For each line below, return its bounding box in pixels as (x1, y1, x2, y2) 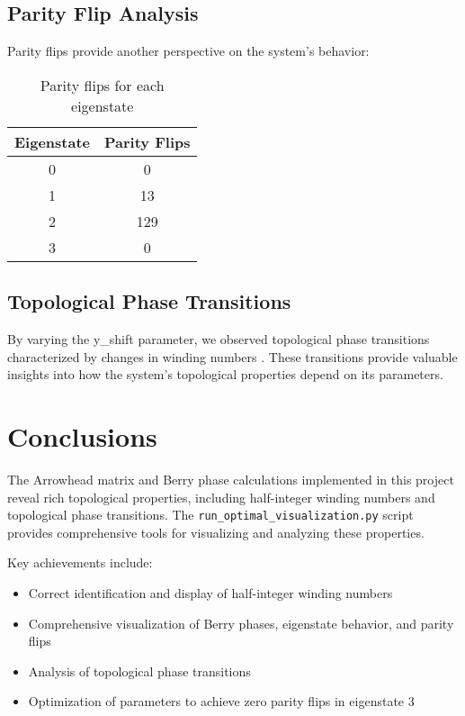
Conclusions (7, 417, 157, 454)
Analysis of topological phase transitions (28, 661, 251, 680)
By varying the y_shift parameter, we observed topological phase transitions (7, 330, 430, 348)
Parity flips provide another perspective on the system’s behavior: (7, 41, 370, 60)
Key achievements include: (7, 553, 153, 572)
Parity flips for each (40, 74, 165, 95)
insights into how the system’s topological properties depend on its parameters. (7, 365, 443, 384)
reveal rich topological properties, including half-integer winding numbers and (7, 487, 435, 506)
